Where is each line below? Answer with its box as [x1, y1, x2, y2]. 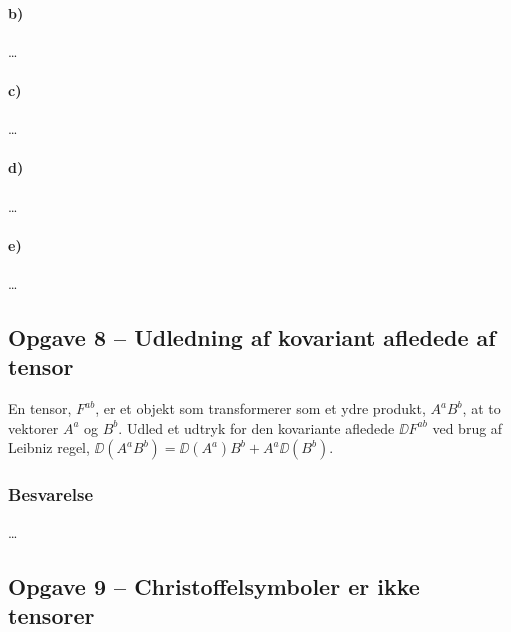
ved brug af [432, 417, 503, 438]
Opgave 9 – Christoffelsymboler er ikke [8, 570, 420, 601]
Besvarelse [8, 482, 94, 507]
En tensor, [8, 398, 72, 419]
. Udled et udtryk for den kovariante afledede [118, 417, 395, 438]
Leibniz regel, [8, 437, 90, 458]
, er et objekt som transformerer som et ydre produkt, [95, 398, 426, 419]
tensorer [8, 599, 95, 630]
